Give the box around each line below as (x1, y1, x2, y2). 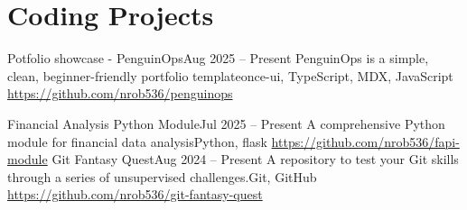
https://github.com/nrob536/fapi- (271, 132, 460, 151)
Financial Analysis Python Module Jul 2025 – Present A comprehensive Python (7, 114, 445, 132)
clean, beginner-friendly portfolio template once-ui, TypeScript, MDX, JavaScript (7, 66, 453, 85)
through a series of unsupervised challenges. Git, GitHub (7, 167, 317, 186)
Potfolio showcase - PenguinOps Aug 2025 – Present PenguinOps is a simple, (7, 49, 429, 68)
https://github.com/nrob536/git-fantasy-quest (7, 185, 263, 204)
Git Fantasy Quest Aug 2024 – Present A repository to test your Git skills (51, 150, 459, 169)
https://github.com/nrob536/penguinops (7, 84, 233, 103)
